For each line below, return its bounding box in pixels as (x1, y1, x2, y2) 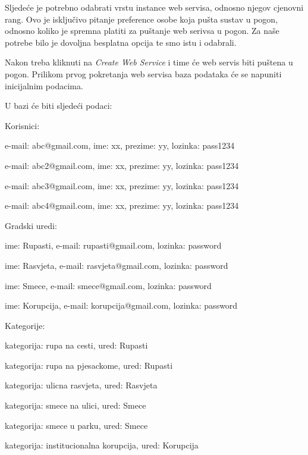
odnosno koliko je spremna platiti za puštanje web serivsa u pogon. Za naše (5, 24, 279, 37)
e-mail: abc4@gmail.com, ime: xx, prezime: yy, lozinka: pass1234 (5, 199, 239, 212)
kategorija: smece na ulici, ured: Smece (5, 399, 146, 412)
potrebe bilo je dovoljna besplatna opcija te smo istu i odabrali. (5, 36, 237, 48)
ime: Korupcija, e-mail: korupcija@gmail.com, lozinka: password (5, 299, 238, 312)
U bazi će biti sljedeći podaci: (5, 99, 112, 112)
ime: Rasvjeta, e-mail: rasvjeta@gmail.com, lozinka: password (5, 259, 228, 271)
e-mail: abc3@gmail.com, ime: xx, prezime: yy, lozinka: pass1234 (5, 179, 239, 192)
